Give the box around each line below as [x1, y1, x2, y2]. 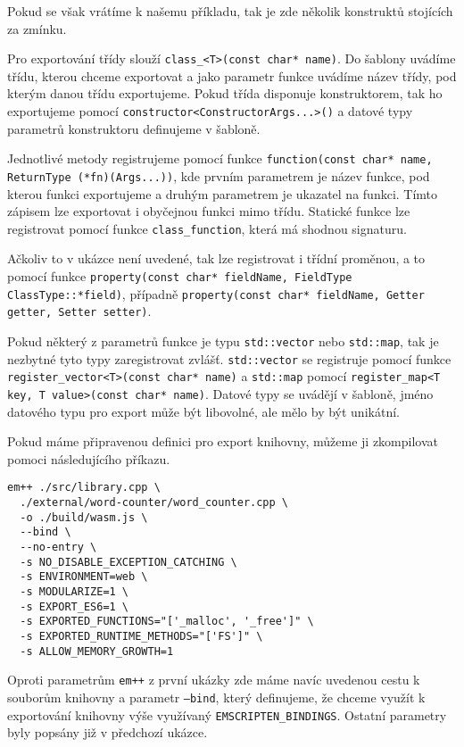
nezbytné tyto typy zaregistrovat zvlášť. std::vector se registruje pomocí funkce [7, 349, 452, 368]
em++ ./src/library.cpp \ [7, 481, 161, 494]
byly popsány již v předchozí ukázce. [7, 723, 208, 742]
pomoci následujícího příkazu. [7, 449, 170, 468]
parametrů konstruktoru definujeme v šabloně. [7, 119, 261, 137]
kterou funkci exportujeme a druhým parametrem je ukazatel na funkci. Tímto [7, 184, 438, 203]
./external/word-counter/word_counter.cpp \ [20, 496, 288, 510]
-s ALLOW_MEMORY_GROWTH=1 [20, 644, 174, 658]
